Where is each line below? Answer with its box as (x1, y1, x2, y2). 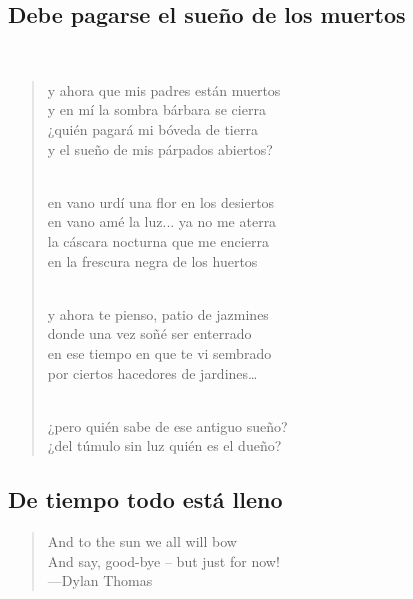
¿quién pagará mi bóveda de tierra (47, 118, 258, 139)
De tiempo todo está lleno (8, 484, 283, 515)
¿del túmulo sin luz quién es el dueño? (47, 435, 282, 456)
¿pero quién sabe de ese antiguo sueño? (47, 415, 288, 436)
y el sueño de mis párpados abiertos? (47, 138, 273, 159)
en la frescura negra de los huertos (47, 250, 258, 271)
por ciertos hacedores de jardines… (47, 362, 258, 383)
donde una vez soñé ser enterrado (47, 323, 252, 344)
